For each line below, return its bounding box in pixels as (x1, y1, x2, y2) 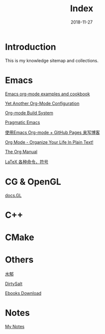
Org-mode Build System (5, 110, 53, 115)
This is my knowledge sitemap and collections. (5, 57, 99, 64)
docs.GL (5, 192, 22, 198)
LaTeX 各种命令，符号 (5, 158, 49, 164)
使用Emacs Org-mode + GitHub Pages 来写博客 (5, 129, 100, 135)
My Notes (5, 323, 25, 329)
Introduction (5, 41, 56, 52)
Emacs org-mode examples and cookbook (5, 91, 90, 97)
